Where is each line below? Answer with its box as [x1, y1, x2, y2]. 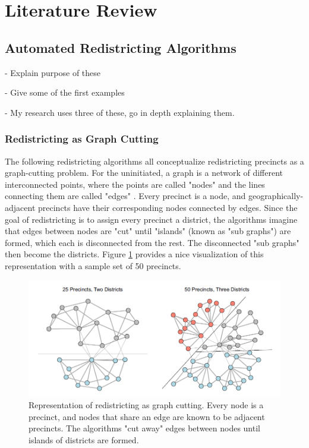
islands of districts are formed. [29, 433, 139, 446]
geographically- [248, 190, 304, 202]
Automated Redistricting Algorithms [5, 38, 237, 56]
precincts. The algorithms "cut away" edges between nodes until [29, 422, 260, 434]
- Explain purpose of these [5, 66, 101, 78]
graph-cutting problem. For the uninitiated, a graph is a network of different [5, 166, 283, 179]
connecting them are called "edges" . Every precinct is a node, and [5, 190, 246, 202]
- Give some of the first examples [5, 86, 125, 99]
